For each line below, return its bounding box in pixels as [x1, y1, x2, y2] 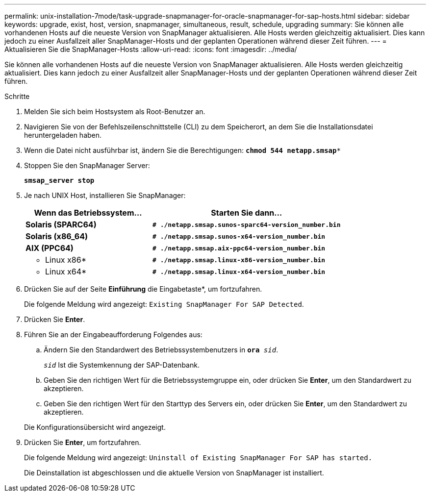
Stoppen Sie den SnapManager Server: [24, 161, 150, 170]
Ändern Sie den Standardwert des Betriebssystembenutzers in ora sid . [44, 346, 278, 354]
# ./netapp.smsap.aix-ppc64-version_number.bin [152, 244, 326, 252]
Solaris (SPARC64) [25, 220, 97, 229]
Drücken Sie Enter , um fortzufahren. [24, 438, 141, 446]
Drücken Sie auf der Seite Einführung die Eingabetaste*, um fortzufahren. [24, 285, 262, 293]
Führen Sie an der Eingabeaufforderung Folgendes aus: [24, 330, 202, 339]
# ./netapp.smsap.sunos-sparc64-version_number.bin [152, 221, 341, 228]
